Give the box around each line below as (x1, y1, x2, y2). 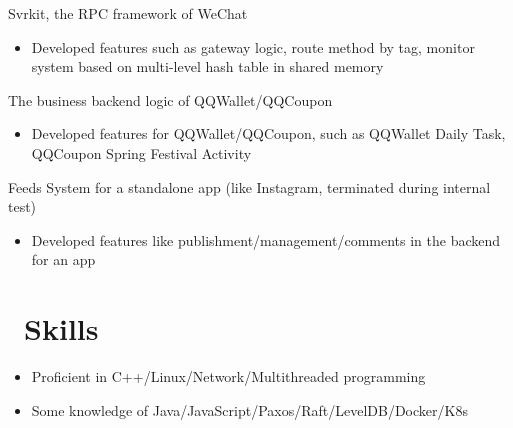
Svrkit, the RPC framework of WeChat (8, 3, 248, 23)
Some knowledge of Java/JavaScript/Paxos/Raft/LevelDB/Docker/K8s (31, 399, 468, 420)
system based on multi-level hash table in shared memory (31, 56, 384, 77)
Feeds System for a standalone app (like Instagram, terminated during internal (8, 176, 491, 197)
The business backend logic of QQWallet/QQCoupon (8, 89, 333, 110)
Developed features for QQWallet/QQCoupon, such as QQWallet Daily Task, (31, 123, 506, 144)
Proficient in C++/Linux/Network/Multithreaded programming (31, 366, 426, 387)
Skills (24, 308, 99, 349)
